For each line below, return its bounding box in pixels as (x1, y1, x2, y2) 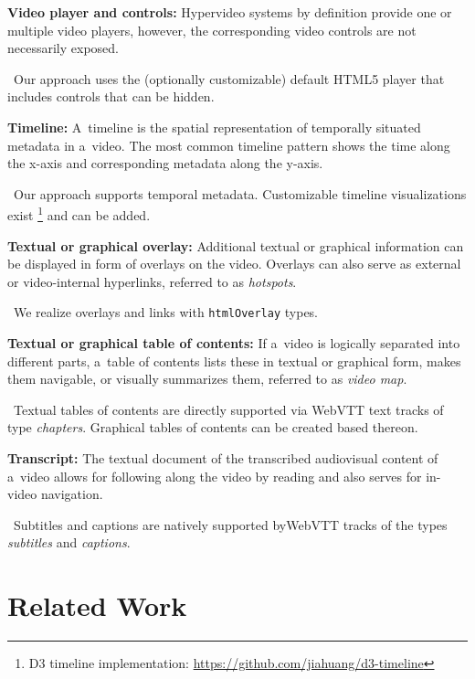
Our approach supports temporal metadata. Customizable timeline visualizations (13, 184, 467, 203)
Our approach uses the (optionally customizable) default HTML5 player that (13, 69, 445, 88)
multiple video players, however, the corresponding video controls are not (7, 20, 417, 39)
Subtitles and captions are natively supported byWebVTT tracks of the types (13, 515, 448, 534)
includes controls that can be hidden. (7, 87, 215, 106)
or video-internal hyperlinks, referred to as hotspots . (7, 271, 297, 291)
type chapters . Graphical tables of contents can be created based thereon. (7, 418, 418, 437)
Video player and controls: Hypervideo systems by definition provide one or (7, 3, 452, 21)
